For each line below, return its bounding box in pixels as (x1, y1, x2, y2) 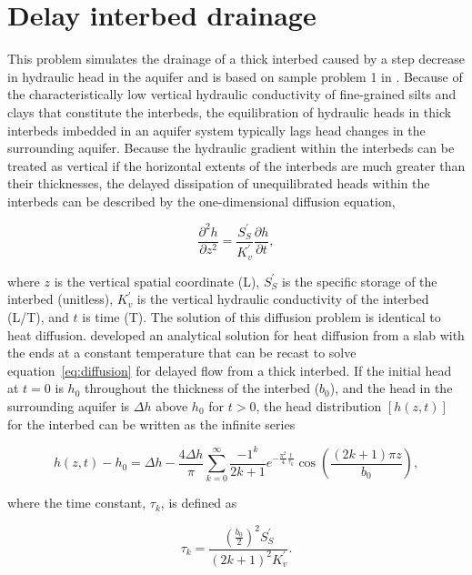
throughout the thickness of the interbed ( (84, 378, 320, 398)
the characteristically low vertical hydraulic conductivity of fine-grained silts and (7, 85, 457, 104)
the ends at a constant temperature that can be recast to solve (7, 343, 357, 362)
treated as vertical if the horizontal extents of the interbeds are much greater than (7, 156, 466, 175)
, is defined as (160, 493, 237, 512)
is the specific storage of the (281, 271, 437, 290)
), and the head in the (329, 378, 453, 398)
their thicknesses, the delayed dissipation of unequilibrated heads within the (7, 174, 430, 193)
